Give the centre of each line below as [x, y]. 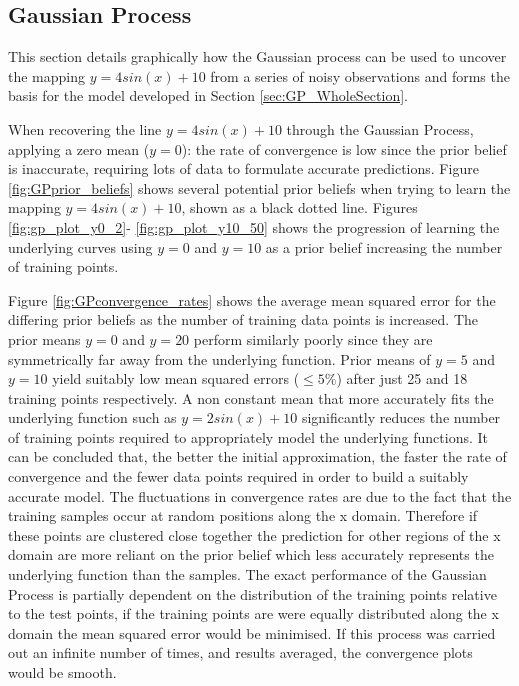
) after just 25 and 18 [402, 378]
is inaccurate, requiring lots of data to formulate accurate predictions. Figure [243, 168]
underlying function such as [92, 417]
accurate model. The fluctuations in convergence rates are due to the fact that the [260, 495]
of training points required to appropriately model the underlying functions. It [248, 436]
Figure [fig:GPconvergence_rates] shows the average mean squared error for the [252, 299]
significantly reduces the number [401, 417]
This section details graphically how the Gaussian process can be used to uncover [257, 56]
